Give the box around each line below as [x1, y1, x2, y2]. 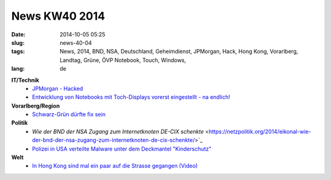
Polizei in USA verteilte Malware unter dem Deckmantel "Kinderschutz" [32, 145, 211, 152]
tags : [11, 48, 25, 55]
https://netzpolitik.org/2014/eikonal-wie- [208, 128, 311, 135]
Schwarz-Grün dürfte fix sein [32, 111, 106, 118]
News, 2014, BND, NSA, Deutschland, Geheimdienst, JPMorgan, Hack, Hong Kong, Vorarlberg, [59, 48, 299, 55]
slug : [11, 39, 25, 46]
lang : [11, 65, 25, 72]
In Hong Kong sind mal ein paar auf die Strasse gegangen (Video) [32, 162, 198, 170]
